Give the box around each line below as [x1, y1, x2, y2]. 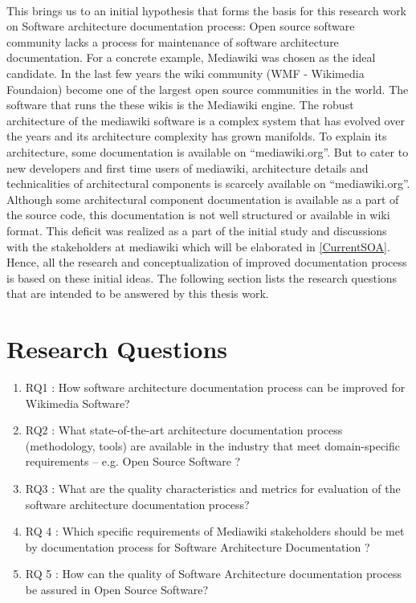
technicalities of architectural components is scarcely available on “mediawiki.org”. [6, 175, 410, 192]
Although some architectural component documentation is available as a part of [6, 190, 399, 207]
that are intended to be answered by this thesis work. [6, 285, 269, 302]
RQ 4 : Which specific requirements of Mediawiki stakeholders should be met [25, 523, 405, 540]
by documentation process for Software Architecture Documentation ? [25, 538, 370, 555]
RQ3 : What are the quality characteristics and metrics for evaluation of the [25, 479, 401, 496]
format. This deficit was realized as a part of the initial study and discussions [6, 222, 387, 238]
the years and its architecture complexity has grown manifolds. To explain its [6, 128, 387, 145]
